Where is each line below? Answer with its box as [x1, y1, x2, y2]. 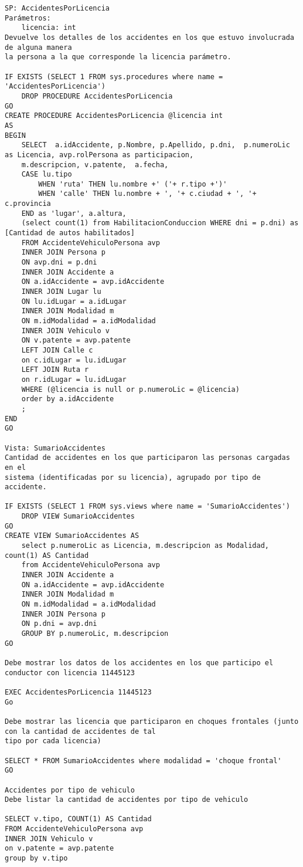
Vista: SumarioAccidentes [5, 443, 105, 452]
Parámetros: [5, 13, 51, 22]
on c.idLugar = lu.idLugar [21, 355, 127, 364]
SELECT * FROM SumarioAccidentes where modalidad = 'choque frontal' [5, 756, 282, 765]
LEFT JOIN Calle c [21, 346, 93, 354]
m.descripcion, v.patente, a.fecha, [21, 160, 169, 169]
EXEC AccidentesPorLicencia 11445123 [5, 687, 152, 696]
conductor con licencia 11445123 [5, 668, 135, 677]
